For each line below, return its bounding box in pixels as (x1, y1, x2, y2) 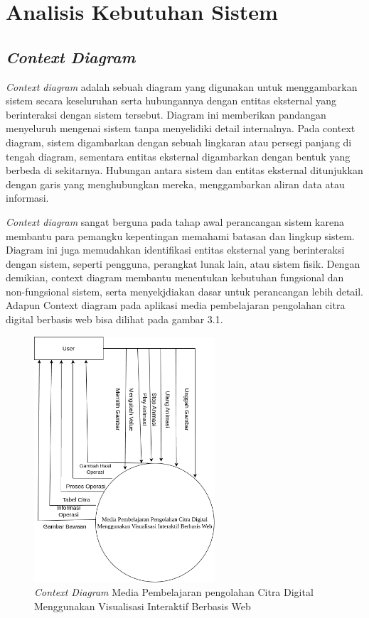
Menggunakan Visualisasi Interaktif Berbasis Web (34, 598, 251, 613)
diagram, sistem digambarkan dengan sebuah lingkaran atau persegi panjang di (6, 134, 352, 149)
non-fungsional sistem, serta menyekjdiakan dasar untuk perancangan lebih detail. (6, 283, 364, 298)
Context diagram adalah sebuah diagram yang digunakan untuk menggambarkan (6, 79, 358, 94)
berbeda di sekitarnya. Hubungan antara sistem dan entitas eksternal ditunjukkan (6, 163, 363, 178)
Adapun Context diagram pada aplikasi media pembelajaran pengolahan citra (6, 298, 346, 313)
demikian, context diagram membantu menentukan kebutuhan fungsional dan (6, 270, 344, 285)
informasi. (6, 190, 49, 205)
